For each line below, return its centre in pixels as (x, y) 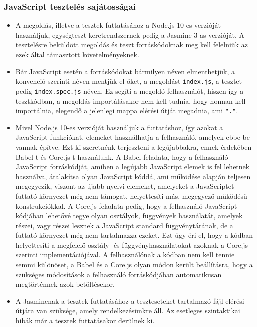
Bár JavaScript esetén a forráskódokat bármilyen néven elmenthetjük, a (125, 71)
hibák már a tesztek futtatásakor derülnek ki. (85, 320)
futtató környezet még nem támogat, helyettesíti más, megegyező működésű (131, 195)
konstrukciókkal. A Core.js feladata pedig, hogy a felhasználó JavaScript (126, 205)
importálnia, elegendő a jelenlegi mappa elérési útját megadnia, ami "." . (127, 111)
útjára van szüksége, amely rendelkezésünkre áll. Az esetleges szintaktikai (128, 310)
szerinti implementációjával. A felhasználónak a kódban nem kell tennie (125, 254)
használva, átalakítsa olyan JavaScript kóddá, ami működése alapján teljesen (133, 176)
